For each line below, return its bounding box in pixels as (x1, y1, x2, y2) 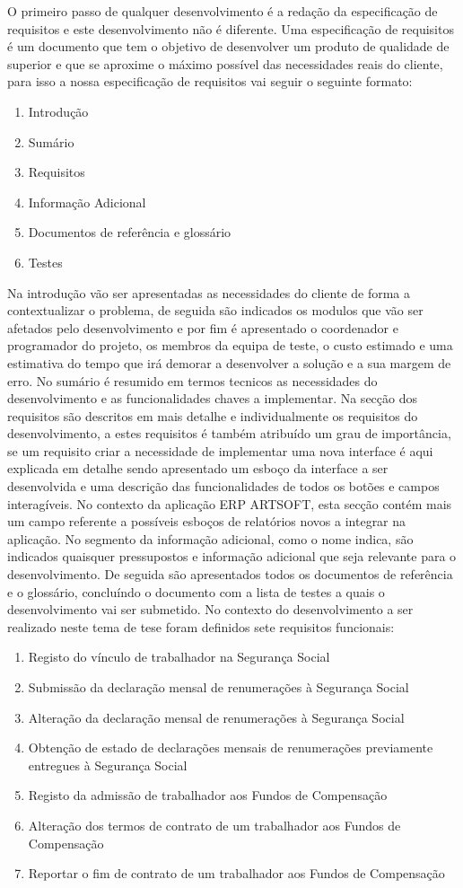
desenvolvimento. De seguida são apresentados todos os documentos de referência (7, 565, 453, 584)
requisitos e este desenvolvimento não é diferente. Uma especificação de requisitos (7, 19, 454, 38)
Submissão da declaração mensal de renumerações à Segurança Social (28, 678, 409, 696)
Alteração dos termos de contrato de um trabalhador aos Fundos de (28, 815, 401, 834)
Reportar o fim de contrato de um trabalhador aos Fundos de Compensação (28, 864, 445, 883)
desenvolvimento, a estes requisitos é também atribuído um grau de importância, (7, 424, 451, 443)
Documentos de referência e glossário (28, 223, 231, 242)
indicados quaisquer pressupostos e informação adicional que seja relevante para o (7, 547, 457, 566)
